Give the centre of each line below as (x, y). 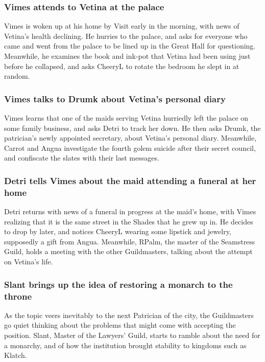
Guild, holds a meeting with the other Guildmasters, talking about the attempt (128, 251)
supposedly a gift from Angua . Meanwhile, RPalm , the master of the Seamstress (130, 241)
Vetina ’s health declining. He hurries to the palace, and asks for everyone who (126, 36)
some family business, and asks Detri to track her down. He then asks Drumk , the (132, 128)
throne (18, 296)
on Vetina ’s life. (29, 262)
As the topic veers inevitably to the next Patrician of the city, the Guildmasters (129, 315)
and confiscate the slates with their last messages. (82, 158)
